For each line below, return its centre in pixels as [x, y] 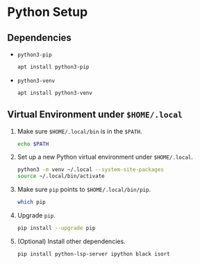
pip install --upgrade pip [56, 228]
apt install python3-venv [55, 93]
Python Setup [48, 12]
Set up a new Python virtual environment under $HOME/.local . [105, 157]
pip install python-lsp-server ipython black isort [93, 254]
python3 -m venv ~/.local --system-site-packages [91, 170]
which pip [32, 202]
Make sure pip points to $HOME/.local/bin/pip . [84, 190]
